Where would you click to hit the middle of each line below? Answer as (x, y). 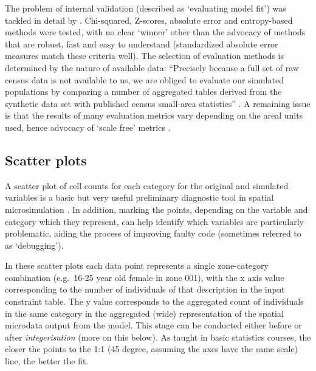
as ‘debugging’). (34, 245)
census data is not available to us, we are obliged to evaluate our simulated (144, 79)
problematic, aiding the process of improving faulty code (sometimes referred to (153, 233)
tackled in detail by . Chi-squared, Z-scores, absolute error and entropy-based (149, 20)
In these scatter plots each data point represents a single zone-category (137, 265)
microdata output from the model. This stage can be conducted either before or (153, 325)
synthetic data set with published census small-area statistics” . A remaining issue (158, 103)
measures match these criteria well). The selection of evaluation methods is (145, 56)
